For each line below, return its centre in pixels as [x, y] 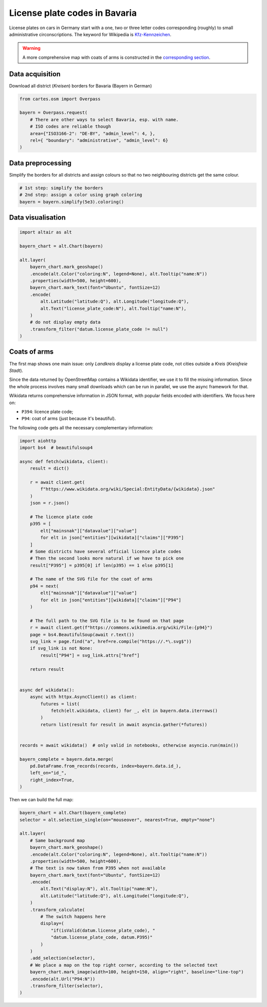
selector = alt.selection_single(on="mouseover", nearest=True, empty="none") [117, 820]
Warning [31, 48]
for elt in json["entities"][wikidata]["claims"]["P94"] [111, 600]
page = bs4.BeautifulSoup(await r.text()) [82, 635]
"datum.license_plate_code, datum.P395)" [102, 938]
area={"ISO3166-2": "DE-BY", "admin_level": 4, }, [92, 133]
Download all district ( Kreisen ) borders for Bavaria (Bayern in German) [81, 86]
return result [47, 669]
